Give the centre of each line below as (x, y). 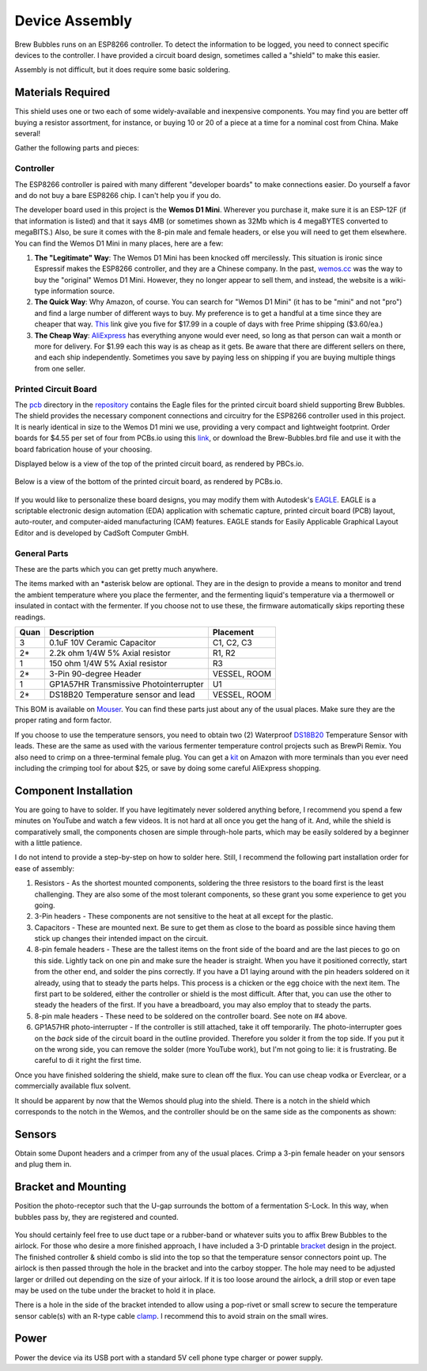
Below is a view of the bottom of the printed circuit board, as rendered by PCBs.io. (149, 482)
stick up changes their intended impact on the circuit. (121, 939)
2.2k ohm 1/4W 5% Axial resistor (110, 653)
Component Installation (74, 791)
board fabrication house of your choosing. (83, 449)
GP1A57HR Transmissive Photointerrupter (126, 684)
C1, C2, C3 (232, 642)
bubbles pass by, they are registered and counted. (96, 1217)
